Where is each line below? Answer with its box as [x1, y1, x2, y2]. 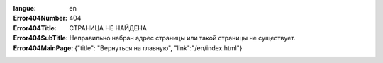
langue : [13, 4, 37, 12]
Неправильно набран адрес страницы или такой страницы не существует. [69, 34, 296, 42]
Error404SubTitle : [13, 34, 69, 42]
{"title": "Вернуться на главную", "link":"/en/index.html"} [74, 43, 243, 52]
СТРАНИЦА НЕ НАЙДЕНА [69, 23, 147, 32]
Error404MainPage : [13, 43, 74, 52]
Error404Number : [13, 14, 68, 23]
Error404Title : [13, 23, 57, 32]
